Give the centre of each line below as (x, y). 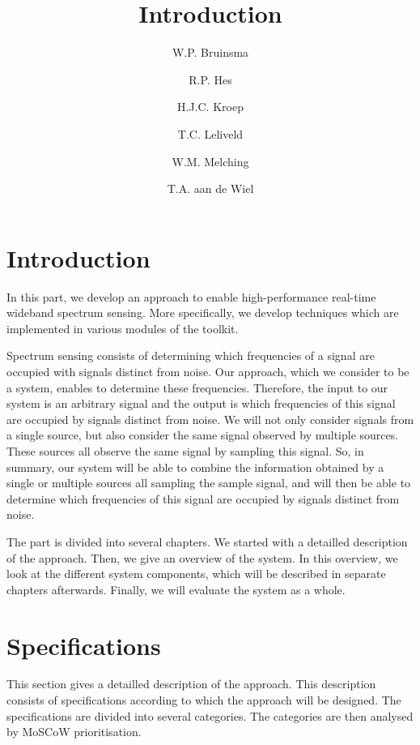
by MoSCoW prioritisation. (74, 732)
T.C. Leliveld (210, 133)
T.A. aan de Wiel (210, 188)
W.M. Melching (210, 161)
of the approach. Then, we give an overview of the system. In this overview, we (202, 557)
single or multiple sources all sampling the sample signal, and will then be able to (209, 483)
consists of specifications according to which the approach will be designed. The (204, 700)
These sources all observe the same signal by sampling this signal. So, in (185, 450)
